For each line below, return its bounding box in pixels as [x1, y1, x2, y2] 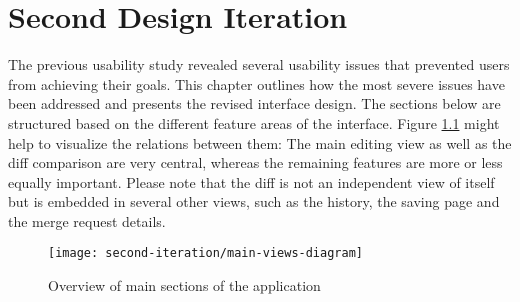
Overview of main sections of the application [48, 275, 321, 296]
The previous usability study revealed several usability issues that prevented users [8, 54, 510, 75]
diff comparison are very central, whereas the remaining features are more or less [8, 152, 503, 173]
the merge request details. [8, 210, 166, 231]
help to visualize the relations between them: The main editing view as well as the [8, 132, 512, 153]
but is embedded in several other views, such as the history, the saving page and [8, 191, 500, 212]
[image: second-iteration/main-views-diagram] [48, 246, 363, 261]
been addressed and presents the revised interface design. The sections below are [8, 93, 501, 114]
